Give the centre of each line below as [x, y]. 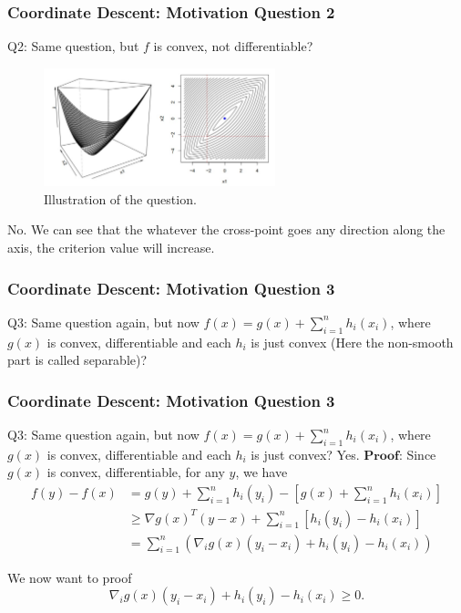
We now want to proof [70, 577]
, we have [261, 472]
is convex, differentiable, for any [136, 472]
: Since [417, 454]
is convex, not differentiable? [233, 46]
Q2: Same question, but [73, 46]
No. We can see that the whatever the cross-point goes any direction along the [226, 229]
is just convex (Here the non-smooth [352, 342]
